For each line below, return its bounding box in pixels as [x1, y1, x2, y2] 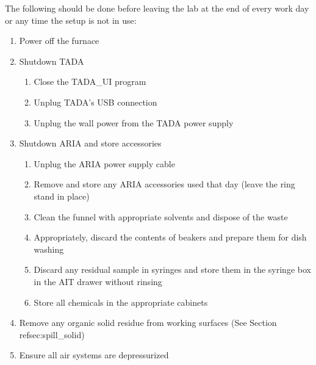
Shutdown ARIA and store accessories [19, 137, 162, 150]
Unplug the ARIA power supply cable [34, 157, 175, 170]
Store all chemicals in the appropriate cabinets [34, 295, 208, 308]
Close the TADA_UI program [34, 75, 146, 88]
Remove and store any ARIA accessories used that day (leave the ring [34, 178, 295, 190]
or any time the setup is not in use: [5, 13, 137, 26]
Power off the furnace [19, 34, 99, 47]
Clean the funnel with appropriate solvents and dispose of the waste [34, 210, 288, 223]
